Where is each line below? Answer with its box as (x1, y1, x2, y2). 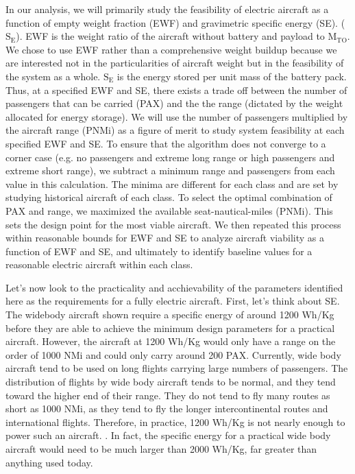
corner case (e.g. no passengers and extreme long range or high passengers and (5, 150, 335, 164)
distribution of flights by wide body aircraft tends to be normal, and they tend (5, 375, 336, 389)
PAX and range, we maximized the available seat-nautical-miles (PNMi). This (5, 203, 333, 217)
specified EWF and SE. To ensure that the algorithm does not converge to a (5, 136, 326, 150)
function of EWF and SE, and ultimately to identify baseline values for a (5, 244, 313, 258)
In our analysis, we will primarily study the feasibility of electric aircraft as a (5, 2, 329, 16)
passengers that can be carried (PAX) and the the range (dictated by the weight (5, 96, 343, 110)
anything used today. (5, 455, 93, 469)
